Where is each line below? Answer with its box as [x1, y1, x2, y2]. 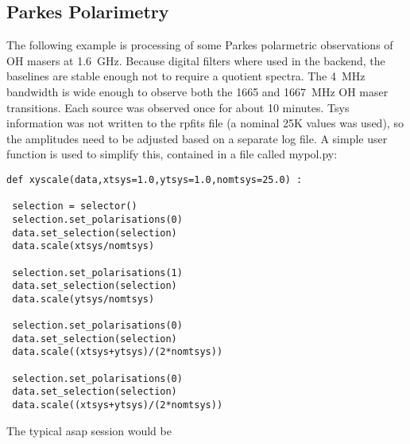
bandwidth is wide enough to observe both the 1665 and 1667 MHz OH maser [6, 83, 389, 99]
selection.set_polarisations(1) [12, 267, 183, 278]
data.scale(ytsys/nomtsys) [12, 293, 155, 305]
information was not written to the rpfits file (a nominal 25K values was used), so [6, 115, 404, 131]
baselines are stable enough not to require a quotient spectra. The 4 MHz [6, 68, 366, 84]
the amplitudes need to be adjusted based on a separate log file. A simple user [6, 130, 388, 146]
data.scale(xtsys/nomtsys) [12, 240, 155, 252]
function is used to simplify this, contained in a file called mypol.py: [6, 146, 338, 162]
